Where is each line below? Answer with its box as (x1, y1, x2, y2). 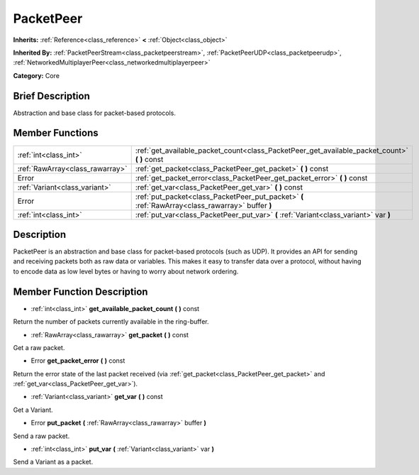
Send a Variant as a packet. (13, 458, 94, 466)
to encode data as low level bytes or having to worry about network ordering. (13, 267, 239, 275)
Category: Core (13, 71, 60, 80)
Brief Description (13, 89, 90, 102)
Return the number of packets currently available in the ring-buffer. (13, 317, 209, 326)
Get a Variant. (13, 405, 53, 414)
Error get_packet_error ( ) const (30, 356, 125, 365)
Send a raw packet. (13, 432, 70, 440)
